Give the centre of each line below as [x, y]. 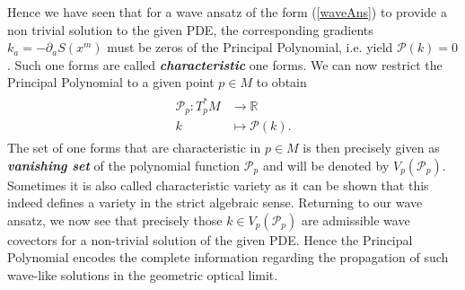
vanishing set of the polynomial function [124, 165]
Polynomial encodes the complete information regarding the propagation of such [228, 257]
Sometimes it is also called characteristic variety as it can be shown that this [218, 185]
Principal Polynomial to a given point [111, 82]
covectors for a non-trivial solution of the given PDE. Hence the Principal [210, 239]
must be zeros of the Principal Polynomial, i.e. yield [250, 47]
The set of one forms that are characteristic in [134, 148]
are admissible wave [355, 220]
